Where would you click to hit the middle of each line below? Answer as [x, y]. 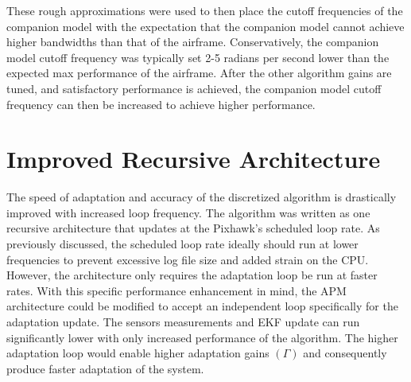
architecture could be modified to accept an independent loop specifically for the [202, 306]
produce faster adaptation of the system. [105, 368]
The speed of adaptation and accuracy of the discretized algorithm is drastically [202, 197]
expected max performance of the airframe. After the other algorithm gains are [199, 73]
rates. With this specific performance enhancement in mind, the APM [176, 290]
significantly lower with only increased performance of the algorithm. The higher [202, 337]
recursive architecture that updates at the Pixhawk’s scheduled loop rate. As [193, 228]
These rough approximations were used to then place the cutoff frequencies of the [205, 10]
